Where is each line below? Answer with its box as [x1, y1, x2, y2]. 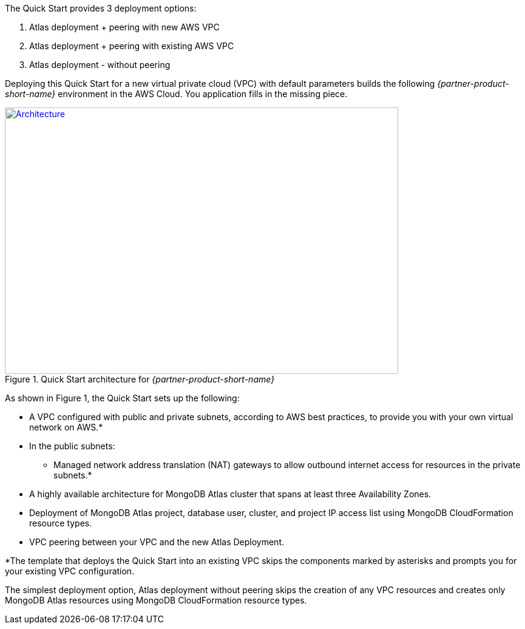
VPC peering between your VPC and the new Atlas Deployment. [29, 537, 284, 547]
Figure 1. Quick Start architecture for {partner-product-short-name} [5, 374, 275, 384]
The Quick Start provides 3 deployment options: [5, 3, 197, 13]
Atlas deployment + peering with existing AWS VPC [29, 41, 234, 51]
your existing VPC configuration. [5, 566, 135, 576]
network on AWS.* [29, 422, 103, 432]
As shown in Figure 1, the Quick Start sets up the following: [5, 393, 240, 403]
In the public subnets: [29, 441, 115, 451]
